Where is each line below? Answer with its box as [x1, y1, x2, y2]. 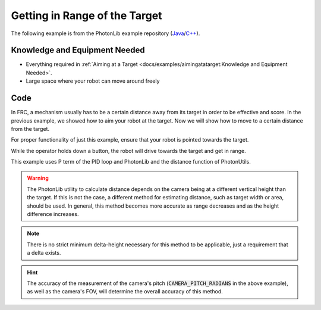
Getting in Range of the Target [11, 9, 163, 22]
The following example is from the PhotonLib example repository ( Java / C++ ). [11, 30, 200, 37]
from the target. [11, 125, 50, 132]
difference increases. [27, 211, 79, 218]
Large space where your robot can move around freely [26, 77, 160, 84]
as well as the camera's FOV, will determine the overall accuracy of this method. [27, 288, 223, 295]
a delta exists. [27, 249, 61, 256]
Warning [27, 174, 49, 181]
